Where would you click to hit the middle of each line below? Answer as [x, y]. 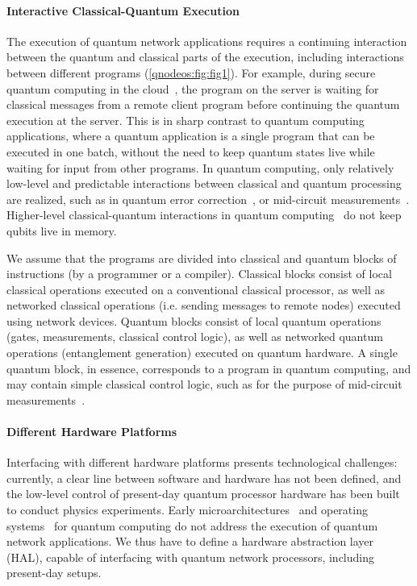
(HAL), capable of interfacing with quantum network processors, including [191, 557]
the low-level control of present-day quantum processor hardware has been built [203, 494]
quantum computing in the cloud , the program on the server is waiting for [193, 88]
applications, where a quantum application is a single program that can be [191, 136]
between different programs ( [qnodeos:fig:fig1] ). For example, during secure [191, 72]
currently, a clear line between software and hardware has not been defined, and [204, 478]
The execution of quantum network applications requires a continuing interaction [207, 41]
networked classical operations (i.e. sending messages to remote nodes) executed [204, 305]
